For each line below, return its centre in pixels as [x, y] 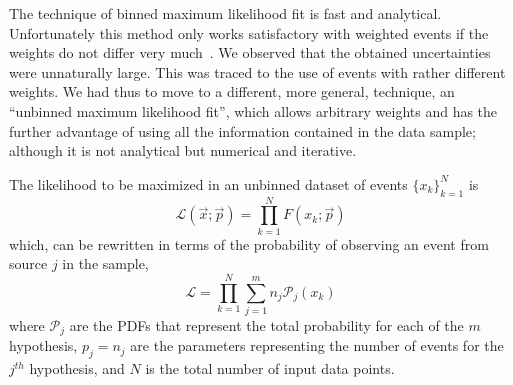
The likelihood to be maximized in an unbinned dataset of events [208, 183]
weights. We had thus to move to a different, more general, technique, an [232, 91]
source [28, 263]
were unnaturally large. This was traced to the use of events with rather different [257, 71]
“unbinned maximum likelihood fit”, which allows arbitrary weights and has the [253, 110]
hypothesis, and [77, 368]
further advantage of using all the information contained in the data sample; [242, 130]
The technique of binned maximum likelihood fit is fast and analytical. [225, 13]
